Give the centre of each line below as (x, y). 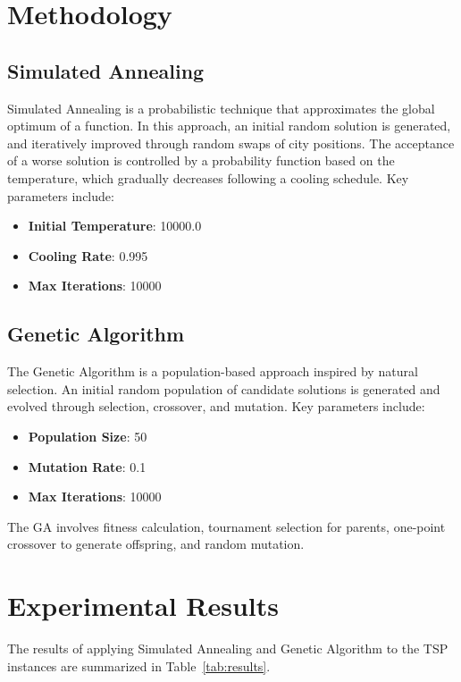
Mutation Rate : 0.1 (87, 466)
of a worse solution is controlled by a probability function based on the (201, 160)
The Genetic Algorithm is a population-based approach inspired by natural (213, 371)
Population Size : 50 (88, 436)
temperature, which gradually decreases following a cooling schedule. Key (208, 177)
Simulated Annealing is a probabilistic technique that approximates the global (221, 108)
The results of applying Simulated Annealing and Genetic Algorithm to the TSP (228, 648)
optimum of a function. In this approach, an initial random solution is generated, (229, 126)
